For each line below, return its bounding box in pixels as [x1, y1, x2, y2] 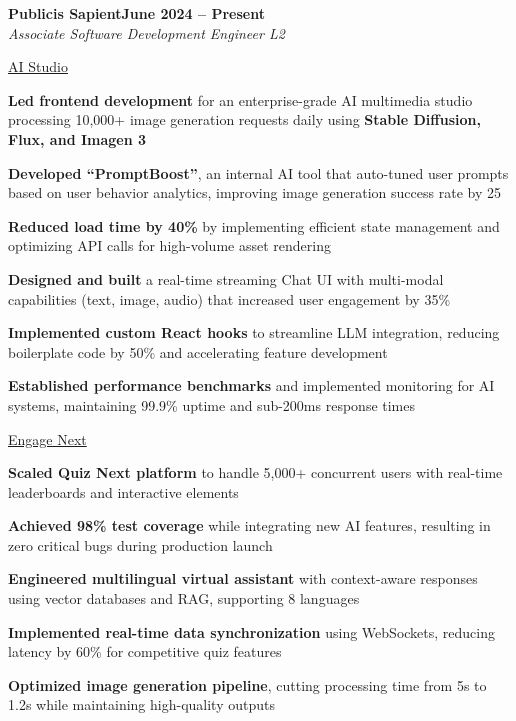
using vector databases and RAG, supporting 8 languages [8, 588, 360, 609]
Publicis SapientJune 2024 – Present [8, 3, 265, 23]
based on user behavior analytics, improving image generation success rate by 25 [8, 182, 501, 203]
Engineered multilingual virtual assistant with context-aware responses [8, 568, 478, 589]
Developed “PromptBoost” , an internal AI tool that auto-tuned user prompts [8, 162, 509, 183]
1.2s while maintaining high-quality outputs [8, 694, 275, 715]
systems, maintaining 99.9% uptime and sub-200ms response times [8, 394, 416, 415]
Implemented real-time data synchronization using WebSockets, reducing [8, 621, 495, 642]
